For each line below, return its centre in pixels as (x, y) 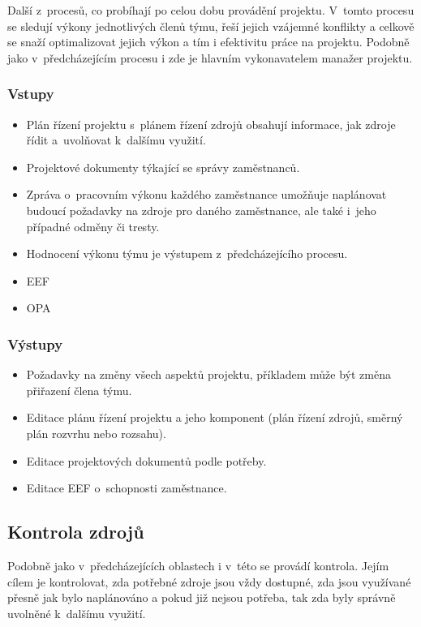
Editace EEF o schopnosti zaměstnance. (127, 488)
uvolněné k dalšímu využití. (77, 613)
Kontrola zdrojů (76, 532)
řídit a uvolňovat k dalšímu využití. (116, 140)
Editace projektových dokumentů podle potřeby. (146, 460)
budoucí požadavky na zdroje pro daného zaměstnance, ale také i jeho (201, 210)
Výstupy (35, 344)
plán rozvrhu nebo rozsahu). (96, 433)
